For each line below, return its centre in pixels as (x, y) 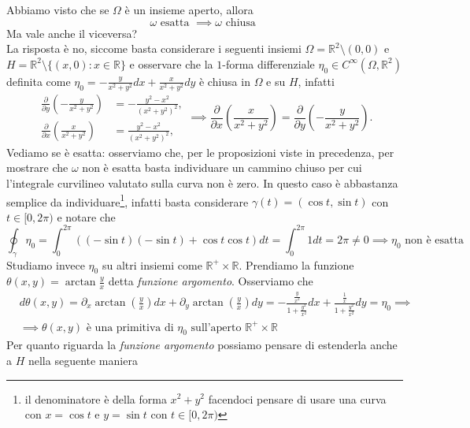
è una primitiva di (130, 328)
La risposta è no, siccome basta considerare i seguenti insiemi (154, 48)
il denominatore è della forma (96, 398)
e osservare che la (171, 63)
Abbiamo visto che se (58, 9)
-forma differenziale (268, 63)
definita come (39, 81)
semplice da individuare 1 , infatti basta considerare (128, 200)
